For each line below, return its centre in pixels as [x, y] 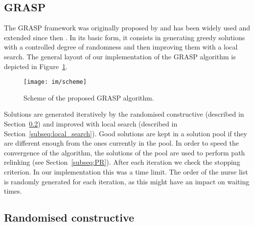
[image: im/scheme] [55, 82]
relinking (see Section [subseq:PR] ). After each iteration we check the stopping [122, 162]
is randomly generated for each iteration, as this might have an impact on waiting [127, 181]
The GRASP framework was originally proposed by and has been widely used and [127, 28]
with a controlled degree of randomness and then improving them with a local [121, 47]
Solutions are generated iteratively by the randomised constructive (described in [124, 114]
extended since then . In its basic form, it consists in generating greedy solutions [125, 37]
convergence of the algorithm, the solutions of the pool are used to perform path [125, 152]
